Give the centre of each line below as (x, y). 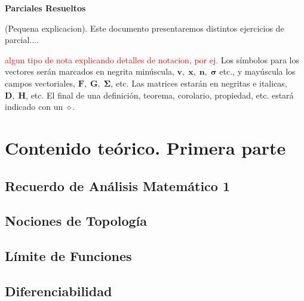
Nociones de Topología (76, 221)
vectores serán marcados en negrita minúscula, (90, 71)
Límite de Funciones (68, 256)
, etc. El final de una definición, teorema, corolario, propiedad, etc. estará (160, 95)
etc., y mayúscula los (257, 71)
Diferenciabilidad (59, 291)
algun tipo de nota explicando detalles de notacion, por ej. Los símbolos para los (152, 59)
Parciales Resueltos (45, 8)
